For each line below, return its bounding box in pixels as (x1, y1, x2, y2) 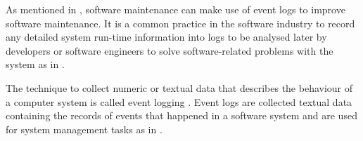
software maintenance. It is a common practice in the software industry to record (6, 15, 355, 30)
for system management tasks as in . (6, 121, 163, 136)
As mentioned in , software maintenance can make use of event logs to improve (6, 2, 345, 16)
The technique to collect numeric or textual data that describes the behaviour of (6, 80, 353, 95)
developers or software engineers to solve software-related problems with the (6, 43, 333, 58)
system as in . (6, 57, 65, 72)
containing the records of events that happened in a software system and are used (6, 108, 357, 123)
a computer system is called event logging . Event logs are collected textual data (6, 94, 352, 109)
